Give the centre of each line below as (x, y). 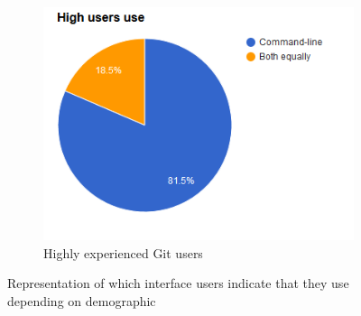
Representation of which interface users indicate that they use (178, 283)
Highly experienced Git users (123, 252)
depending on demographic (82, 301)
